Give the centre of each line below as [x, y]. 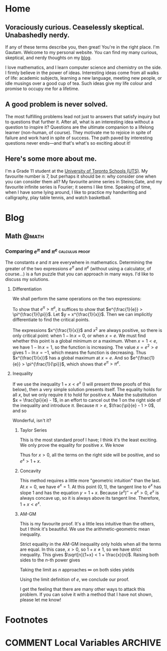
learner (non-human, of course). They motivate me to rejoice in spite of [78, 132]
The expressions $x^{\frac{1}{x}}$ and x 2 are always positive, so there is [87, 330]
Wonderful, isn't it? [32, 420]
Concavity [30, 471]
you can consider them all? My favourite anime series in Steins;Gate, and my [84, 181]
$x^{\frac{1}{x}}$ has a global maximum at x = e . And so [71, 358]
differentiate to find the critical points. [51, 320]
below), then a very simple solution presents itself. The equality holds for [87, 389]
